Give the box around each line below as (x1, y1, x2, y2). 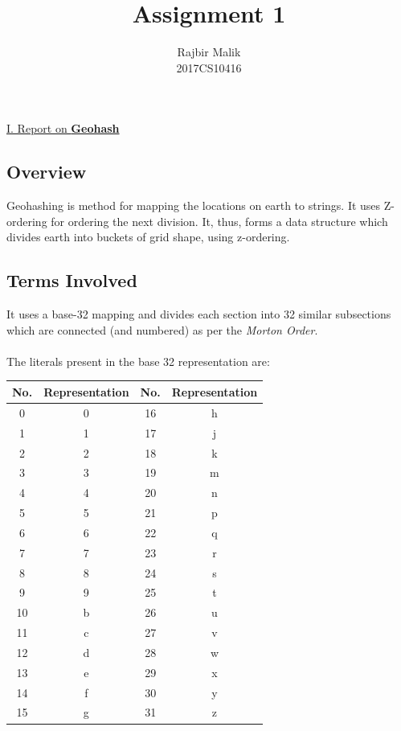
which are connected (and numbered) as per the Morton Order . (6, 321, 318, 338)
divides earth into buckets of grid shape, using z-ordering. (6, 228, 290, 245)
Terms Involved (6, 268, 137, 293)
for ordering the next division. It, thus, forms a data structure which (51, 212, 388, 229)
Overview (6, 159, 87, 184)
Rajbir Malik (177, 43, 241, 60)
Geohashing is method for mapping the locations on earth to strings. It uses (6, 197, 381, 214)
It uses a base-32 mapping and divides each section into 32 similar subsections (6, 306, 391, 322)
